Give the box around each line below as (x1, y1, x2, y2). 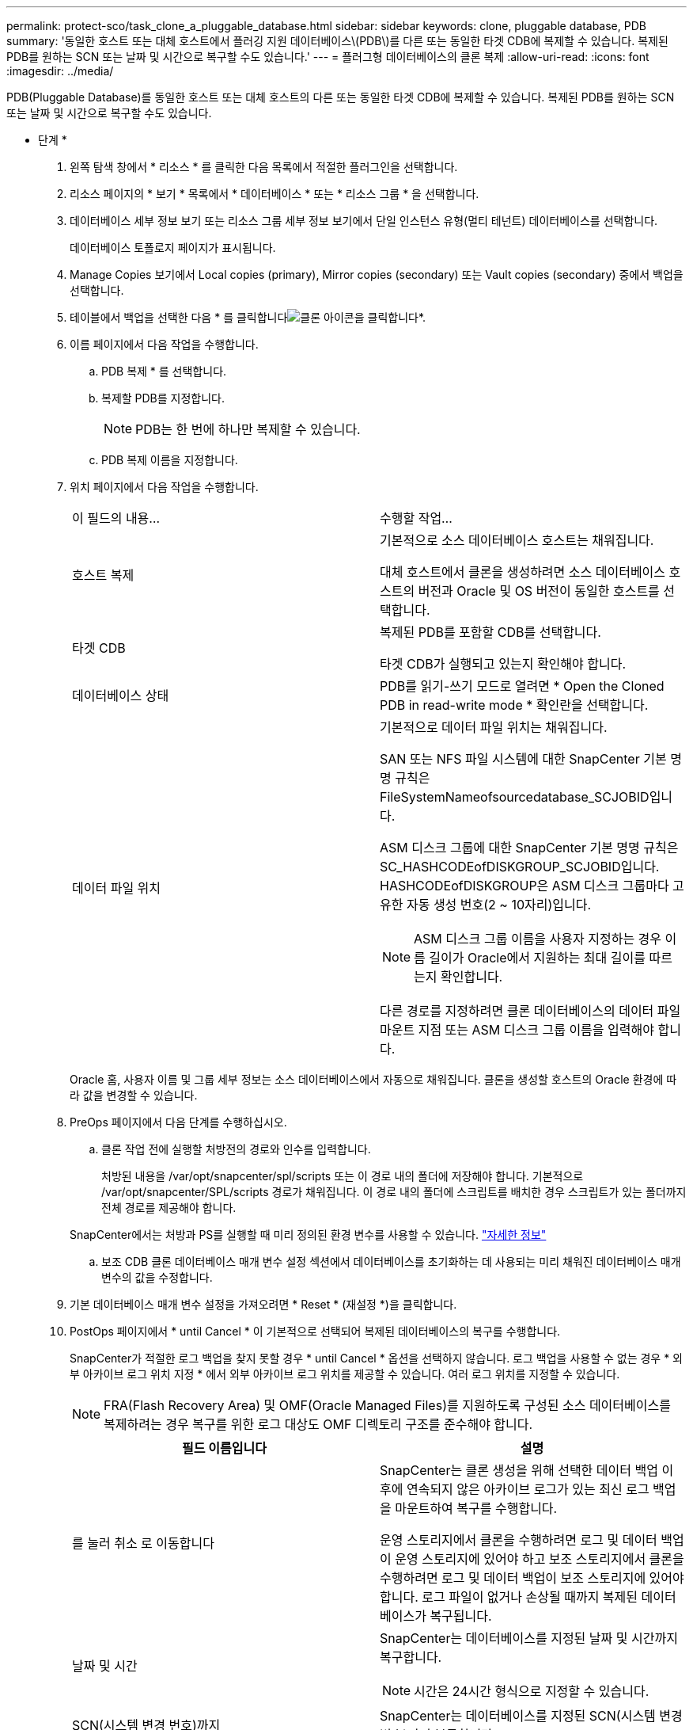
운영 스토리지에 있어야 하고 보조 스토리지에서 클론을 (395, 1551, 684, 1567)
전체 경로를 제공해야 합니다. (101, 1201, 237, 1214)
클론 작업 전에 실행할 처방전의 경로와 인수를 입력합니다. (101, 1142, 371, 1156)
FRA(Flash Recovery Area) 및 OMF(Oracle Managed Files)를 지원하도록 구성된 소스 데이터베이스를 (104, 1397, 671, 1413)
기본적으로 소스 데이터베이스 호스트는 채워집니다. (380, 532, 654, 548)
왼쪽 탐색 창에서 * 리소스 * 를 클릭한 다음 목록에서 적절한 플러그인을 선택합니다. (70, 160, 458, 173)
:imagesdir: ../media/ (6, 64, 114, 78)
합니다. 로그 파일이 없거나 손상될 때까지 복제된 (380, 1589, 638, 1605)
